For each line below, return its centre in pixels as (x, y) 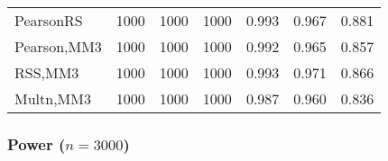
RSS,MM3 (47, 72)
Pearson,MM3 (58, 46)
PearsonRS (49, 20)
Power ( (37, 143)
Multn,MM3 (53, 98)
